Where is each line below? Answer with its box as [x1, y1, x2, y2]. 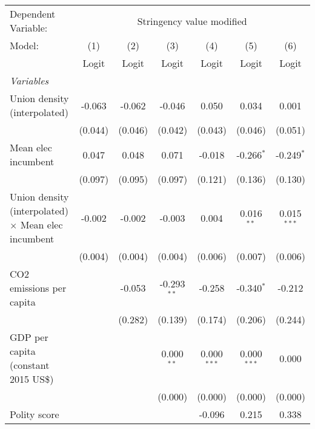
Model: [10, 38, 39, 52]
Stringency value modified [137, 13, 247, 28]
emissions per [10, 281, 67, 295]
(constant [10, 358, 50, 372]
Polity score [10, 407, 59, 421]
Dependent [10, 7, 56, 21]
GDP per [10, 330, 48, 344]
